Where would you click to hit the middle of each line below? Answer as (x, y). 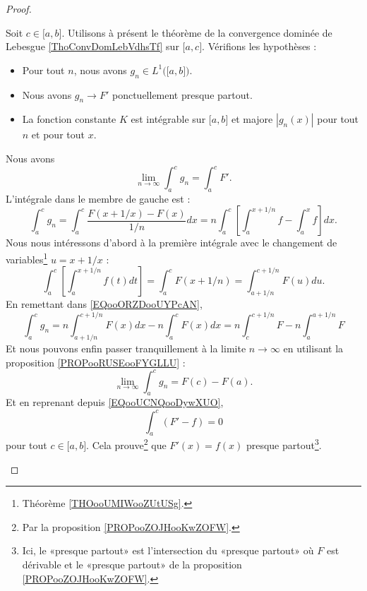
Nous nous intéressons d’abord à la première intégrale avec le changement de (172, 243)
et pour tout (58, 135)
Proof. (19, 8)
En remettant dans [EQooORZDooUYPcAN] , (104, 304)
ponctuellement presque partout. (182, 94)
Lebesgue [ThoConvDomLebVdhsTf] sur (92, 46)
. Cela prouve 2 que (126, 444)
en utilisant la (313, 348)
